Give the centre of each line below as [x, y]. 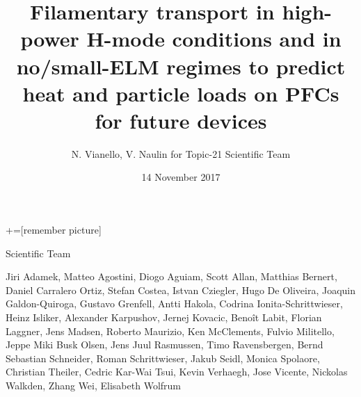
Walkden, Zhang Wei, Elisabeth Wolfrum [93, 385]
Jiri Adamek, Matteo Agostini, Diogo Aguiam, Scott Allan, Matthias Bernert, [171, 276]
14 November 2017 [181, 177]
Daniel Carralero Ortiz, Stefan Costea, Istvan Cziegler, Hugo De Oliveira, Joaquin [181, 290]
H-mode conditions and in [214, 39]
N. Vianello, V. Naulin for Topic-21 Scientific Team [181, 153]
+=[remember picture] [54, 230]
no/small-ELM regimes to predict [181, 66]
